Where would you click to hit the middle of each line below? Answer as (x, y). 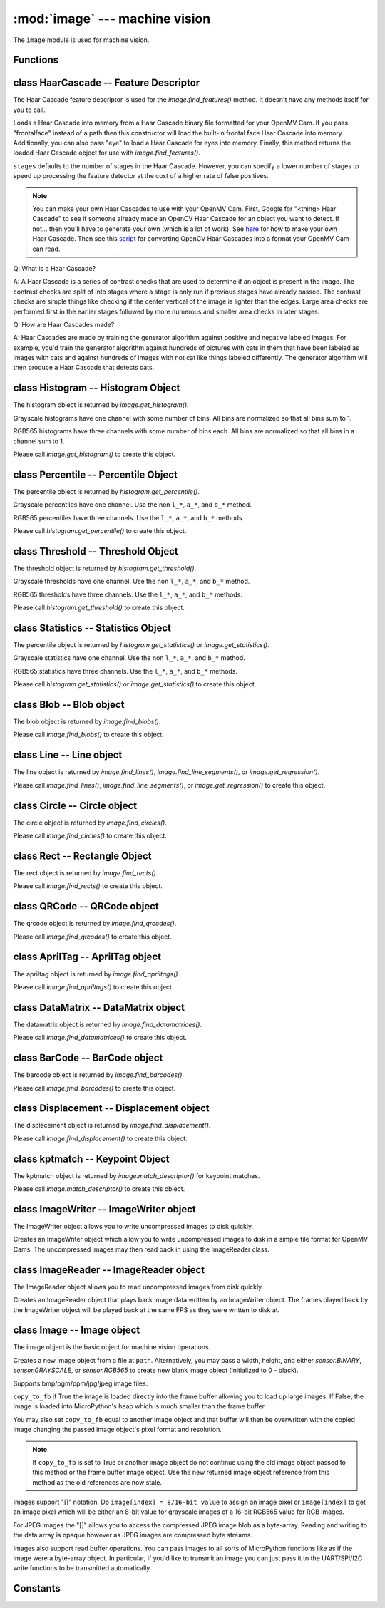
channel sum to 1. (39, 441)
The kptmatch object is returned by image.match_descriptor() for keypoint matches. (137, 1175)
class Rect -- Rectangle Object (82, 856)
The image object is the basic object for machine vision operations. (112, 1347)
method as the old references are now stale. (97, 1482)
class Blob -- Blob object (69, 705)
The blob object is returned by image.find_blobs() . (87, 722)
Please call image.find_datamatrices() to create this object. (100, 1038)
